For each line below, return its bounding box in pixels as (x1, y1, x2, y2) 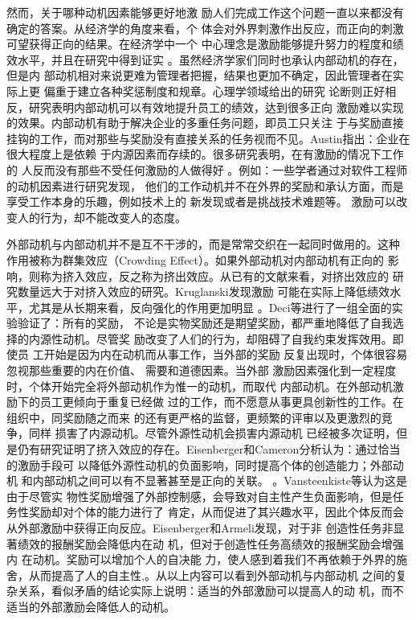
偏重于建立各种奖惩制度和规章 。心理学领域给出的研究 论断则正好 (43, 82, 385, 99)
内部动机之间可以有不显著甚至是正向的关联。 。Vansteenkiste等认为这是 (32, 472, 408, 489)
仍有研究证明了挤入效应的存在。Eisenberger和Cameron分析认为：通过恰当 (17, 441, 401, 458)
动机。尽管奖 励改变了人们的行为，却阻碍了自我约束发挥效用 (62, 330, 381, 347)
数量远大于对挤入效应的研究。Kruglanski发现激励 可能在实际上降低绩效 (17, 283, 390, 300)
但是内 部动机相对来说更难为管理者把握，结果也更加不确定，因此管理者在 (6, 67, 393, 84)
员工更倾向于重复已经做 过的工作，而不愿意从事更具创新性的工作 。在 (39, 393, 404, 410)
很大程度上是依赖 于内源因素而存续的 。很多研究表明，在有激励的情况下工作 (6, 146, 404, 162)
